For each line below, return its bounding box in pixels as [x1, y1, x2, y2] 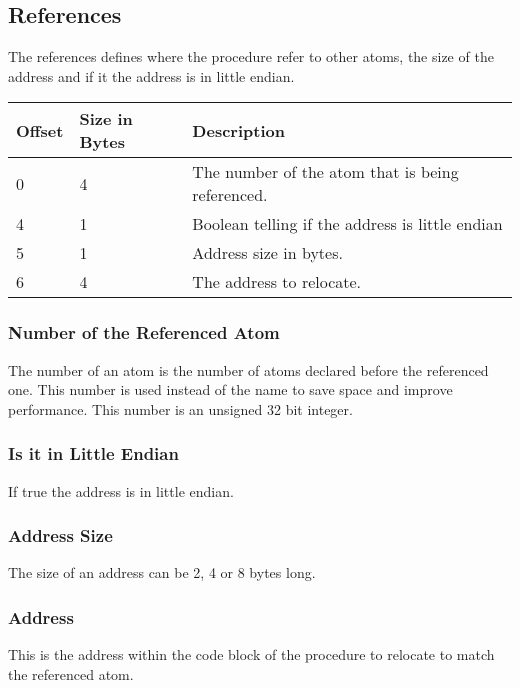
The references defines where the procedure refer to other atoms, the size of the [8, 46, 494, 67]
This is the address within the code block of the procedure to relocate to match [8, 644, 495, 665]
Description [192, 118, 285, 142]
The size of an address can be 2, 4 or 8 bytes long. [8, 562, 316, 583]
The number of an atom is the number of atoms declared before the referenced [8, 359, 489, 380]
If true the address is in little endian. [8, 480, 234, 501]
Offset [16, 118, 64, 142]
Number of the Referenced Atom [8, 320, 280, 345]
